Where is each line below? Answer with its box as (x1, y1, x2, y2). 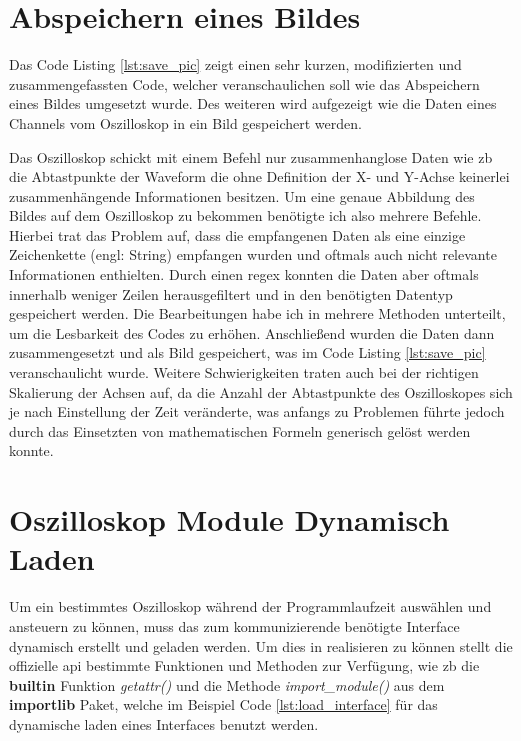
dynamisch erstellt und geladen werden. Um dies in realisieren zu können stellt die (9, 635, 513, 656)
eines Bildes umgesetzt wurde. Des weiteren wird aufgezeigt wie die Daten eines (9, 93, 497, 114)
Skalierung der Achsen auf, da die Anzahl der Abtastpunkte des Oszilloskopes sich (9, 381, 513, 402)
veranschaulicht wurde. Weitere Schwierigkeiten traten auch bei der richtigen (9, 362, 479, 383)
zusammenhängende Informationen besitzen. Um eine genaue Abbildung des (9, 185, 475, 206)
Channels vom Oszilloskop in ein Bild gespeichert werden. (9, 112, 362, 133)
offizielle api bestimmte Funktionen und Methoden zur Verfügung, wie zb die (9, 655, 480, 676)
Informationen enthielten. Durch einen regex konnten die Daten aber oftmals (9, 264, 479, 285)
